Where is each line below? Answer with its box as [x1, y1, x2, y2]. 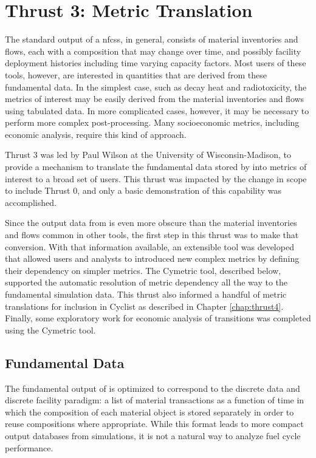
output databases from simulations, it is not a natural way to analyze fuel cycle [5, 429, 301, 442]
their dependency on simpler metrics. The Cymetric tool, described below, [5, 264, 281, 276]
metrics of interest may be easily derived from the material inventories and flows [5, 92, 304, 105]
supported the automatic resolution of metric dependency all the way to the [5, 276, 287, 289]
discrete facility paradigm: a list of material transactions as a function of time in [5, 394, 304, 406]
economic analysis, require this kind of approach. [5, 128, 187, 140]
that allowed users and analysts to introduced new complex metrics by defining [5, 252, 300, 265]
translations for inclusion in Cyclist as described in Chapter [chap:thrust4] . [5, 299, 284, 312]
